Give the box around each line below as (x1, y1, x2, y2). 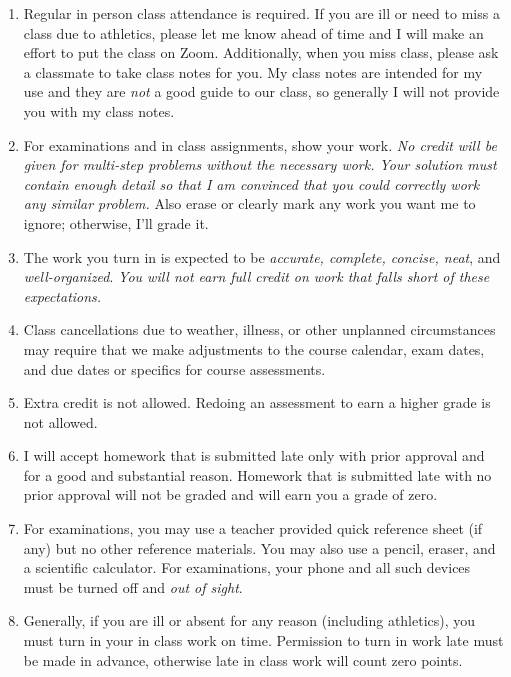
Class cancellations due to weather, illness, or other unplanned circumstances (23, 319, 496, 340)
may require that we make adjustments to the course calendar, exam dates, (23, 338, 485, 359)
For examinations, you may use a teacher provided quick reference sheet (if (23, 518, 483, 539)
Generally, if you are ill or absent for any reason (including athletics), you (23, 610, 476, 631)
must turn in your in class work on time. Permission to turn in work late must (23, 630, 504, 651)
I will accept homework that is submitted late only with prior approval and (23, 445, 485, 466)
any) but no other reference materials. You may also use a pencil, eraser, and (23, 537, 496, 558)
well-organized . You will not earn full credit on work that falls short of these (23, 266, 490, 287)
